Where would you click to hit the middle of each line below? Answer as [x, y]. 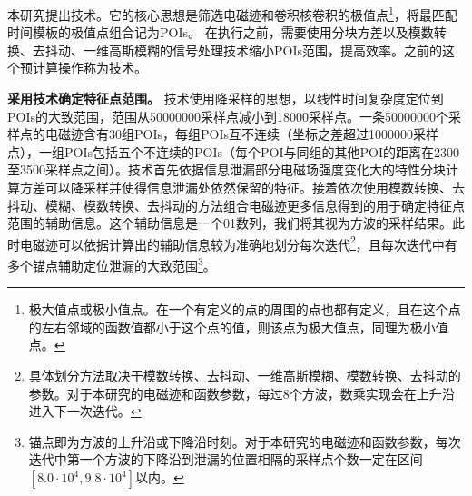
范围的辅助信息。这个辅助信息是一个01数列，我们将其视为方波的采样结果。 [230, 223]
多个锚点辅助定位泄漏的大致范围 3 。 [112, 264]
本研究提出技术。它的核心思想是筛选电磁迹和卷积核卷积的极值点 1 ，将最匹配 [232, 13]
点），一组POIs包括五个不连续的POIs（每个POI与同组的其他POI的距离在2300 [233, 151]
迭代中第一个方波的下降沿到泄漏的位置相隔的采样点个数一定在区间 [226, 459]
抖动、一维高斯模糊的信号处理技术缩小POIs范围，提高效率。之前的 [243, 50]
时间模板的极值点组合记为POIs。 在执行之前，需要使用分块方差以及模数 [221, 32]
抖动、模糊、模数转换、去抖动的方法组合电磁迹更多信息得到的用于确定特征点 [236, 205]
